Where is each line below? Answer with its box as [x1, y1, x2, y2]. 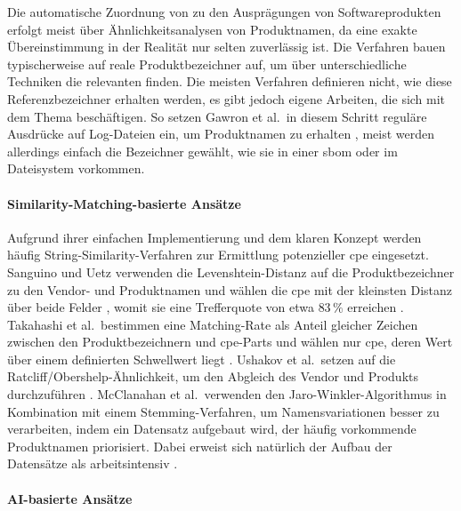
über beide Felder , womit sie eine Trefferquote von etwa [7, 298, 314, 316]
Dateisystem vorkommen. [7, 159, 145, 178]
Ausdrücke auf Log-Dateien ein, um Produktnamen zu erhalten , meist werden [7, 124, 435, 143]
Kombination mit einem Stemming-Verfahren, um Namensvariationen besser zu [7, 402, 440, 420]
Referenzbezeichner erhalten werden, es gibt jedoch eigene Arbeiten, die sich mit [7, 89, 446, 108]
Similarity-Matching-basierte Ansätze [7, 194, 241, 212]
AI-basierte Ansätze [7, 489, 133, 507]
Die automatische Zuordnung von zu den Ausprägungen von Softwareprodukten [7, 3, 441, 20]
